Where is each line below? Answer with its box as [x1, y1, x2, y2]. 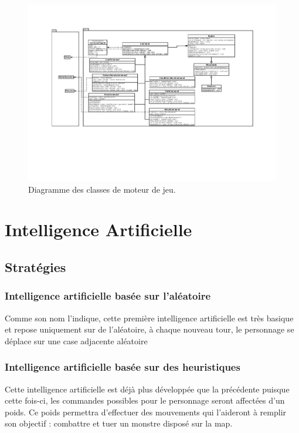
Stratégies [5, 258, 66, 276]
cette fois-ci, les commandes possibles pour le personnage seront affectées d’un [5, 394, 285, 407]
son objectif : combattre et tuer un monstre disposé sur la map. [5, 417, 233, 429]
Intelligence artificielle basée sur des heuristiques [5, 360, 240, 374]
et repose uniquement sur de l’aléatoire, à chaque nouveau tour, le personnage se [5, 323, 294, 335]
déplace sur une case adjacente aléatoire [5, 334, 148, 347]
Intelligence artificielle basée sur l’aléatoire [5, 288, 211, 303]
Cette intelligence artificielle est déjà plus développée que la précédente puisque [5, 382, 290, 395]
